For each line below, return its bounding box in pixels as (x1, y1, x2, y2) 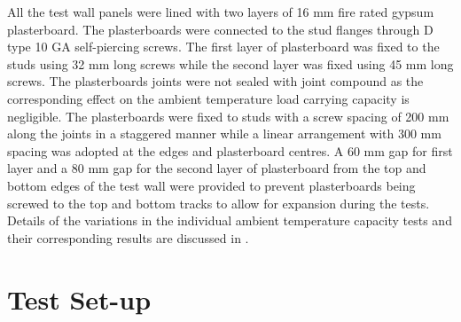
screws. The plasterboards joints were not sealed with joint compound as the (7, 72, 424, 90)
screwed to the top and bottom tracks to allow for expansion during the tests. (7, 193, 430, 212)
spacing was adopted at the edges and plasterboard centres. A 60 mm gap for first (7, 141, 453, 160)
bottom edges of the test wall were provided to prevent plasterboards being (7, 176, 416, 194)
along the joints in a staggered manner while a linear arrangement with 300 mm (7, 124, 441, 143)
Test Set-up (7, 280, 152, 317)
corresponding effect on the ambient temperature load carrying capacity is (7, 89, 410, 107)
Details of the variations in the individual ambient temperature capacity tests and (7, 211, 452, 230)
